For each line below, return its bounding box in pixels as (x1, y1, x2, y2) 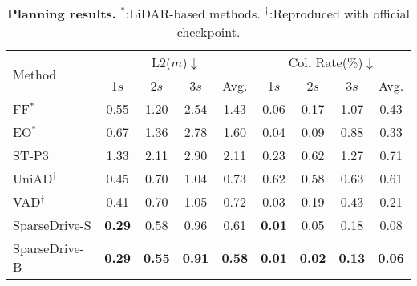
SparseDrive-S (13, 216, 91, 234)
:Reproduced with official (269, 4, 410, 22)
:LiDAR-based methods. (125, 4, 261, 22)
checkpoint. (176, 22, 241, 41)
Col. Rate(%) (288, 53, 363, 71)
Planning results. (7, 4, 116, 22)
